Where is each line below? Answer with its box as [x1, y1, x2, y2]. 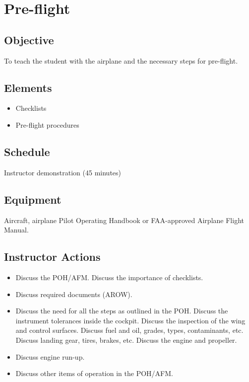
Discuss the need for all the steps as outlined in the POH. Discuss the [15, 306, 228, 316]
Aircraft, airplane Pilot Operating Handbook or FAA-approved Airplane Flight [4, 215, 244, 225]
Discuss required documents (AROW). [15, 289, 132, 299]
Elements [4, 79, 52, 95]
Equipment [4, 191, 62, 207]
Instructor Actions [4, 249, 101, 264]
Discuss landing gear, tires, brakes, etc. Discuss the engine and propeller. [15, 334, 237, 345]
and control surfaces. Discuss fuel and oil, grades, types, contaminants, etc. [15, 325, 244, 335]
